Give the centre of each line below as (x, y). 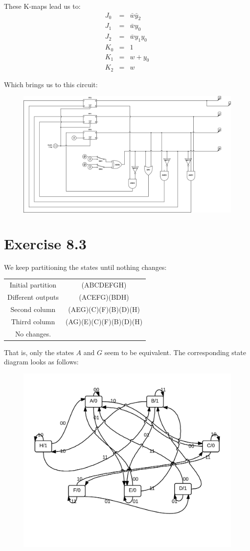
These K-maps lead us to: (42, 6)
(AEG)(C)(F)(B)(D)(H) (104, 309)
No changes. (33, 333)
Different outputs (33, 297)
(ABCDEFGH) (104, 285)
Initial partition (33, 285)
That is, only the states (39, 352)
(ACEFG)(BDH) (104, 297)
